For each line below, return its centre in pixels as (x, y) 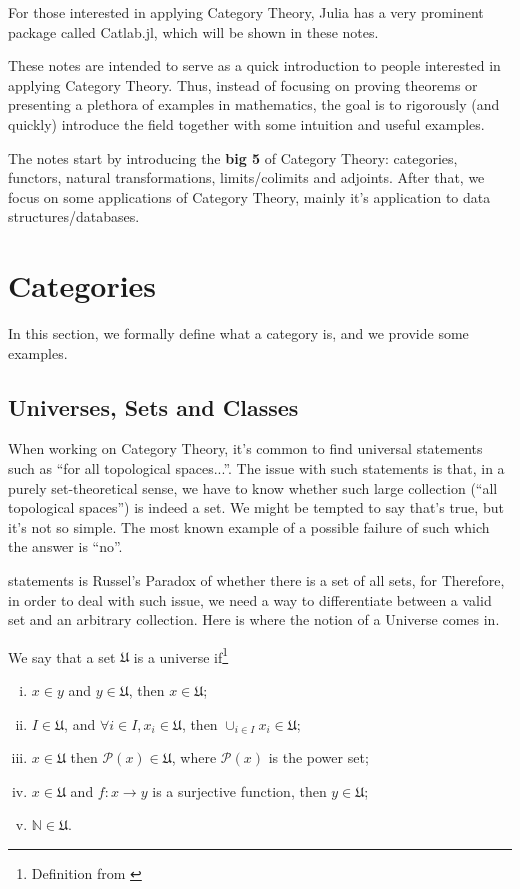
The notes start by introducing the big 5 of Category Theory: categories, (233, 157)
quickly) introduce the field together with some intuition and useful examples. (246, 123)
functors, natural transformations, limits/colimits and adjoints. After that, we (246, 177)
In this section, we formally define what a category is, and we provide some (238, 333)
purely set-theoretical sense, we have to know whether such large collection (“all (253, 487)
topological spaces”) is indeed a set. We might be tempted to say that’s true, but (256, 507)
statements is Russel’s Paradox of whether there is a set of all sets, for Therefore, (256, 580)
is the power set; (318, 757)
